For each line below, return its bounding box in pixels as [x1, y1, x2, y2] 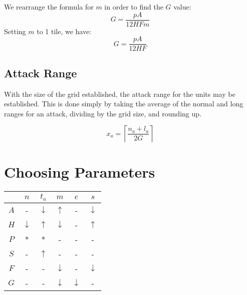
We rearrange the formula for [4, 2, 94, 12]
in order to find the [104, 2, 163, 12]
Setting [4, 26, 26, 36]
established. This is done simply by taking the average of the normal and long [4, 98, 243, 109]
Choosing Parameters [4, 162, 155, 182]
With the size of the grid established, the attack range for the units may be [4, 88, 235, 99]
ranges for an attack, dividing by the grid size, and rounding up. [4, 108, 201, 118]
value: [173, 2, 191, 12]
